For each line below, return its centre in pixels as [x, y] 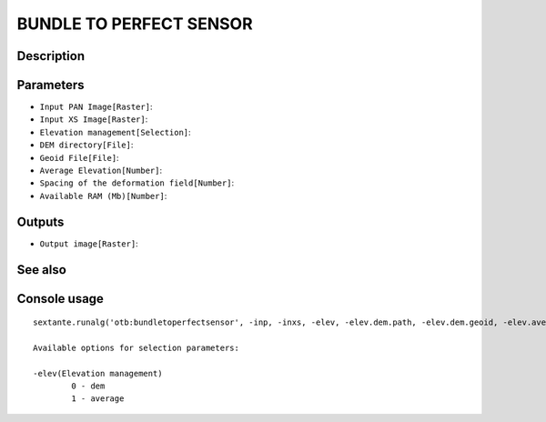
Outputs [40, 221]
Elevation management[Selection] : [115, 132]
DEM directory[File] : [86, 145]
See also [42, 270]
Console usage [61, 299]
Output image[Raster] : [89, 243]
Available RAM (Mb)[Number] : [103, 196]
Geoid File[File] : [79, 157]
